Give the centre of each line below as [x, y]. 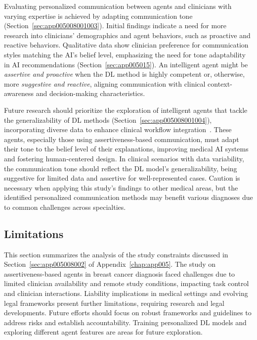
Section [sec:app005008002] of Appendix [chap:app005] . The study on [110, 264]
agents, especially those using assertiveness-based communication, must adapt [122, 139]
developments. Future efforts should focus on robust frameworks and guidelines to [128, 313]
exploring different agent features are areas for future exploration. [103, 332]
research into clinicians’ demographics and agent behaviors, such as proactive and [127, 35]
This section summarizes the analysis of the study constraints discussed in [116, 254]
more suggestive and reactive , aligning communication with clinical [105, 83]
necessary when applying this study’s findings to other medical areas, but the [121, 187]
